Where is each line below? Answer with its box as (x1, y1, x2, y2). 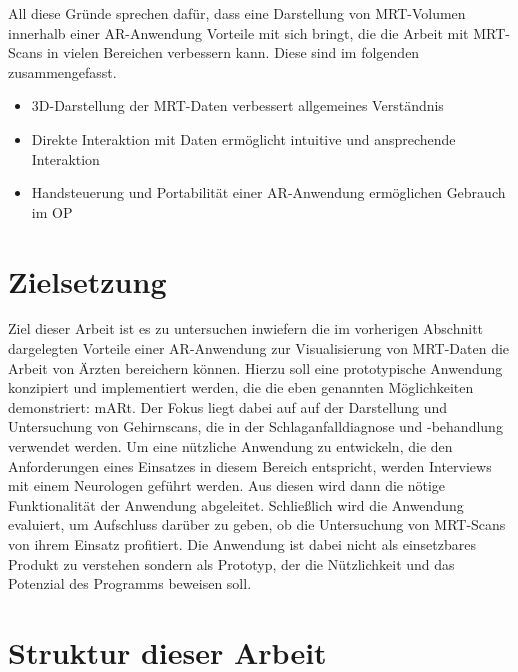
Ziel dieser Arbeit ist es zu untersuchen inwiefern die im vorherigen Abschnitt (8, 318, 484, 339)
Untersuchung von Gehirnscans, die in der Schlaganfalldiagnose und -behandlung (8, 416, 503, 437)
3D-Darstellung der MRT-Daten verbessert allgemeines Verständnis (31, 95, 444, 116)
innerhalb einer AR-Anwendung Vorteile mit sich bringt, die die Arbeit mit (8, 22, 469, 43)
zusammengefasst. (8, 61, 117, 82)
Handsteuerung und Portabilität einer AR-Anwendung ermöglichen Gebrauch (31, 182, 506, 203)
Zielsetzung (8, 260, 167, 301)
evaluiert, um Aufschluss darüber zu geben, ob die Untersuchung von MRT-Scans (8, 514, 506, 535)
